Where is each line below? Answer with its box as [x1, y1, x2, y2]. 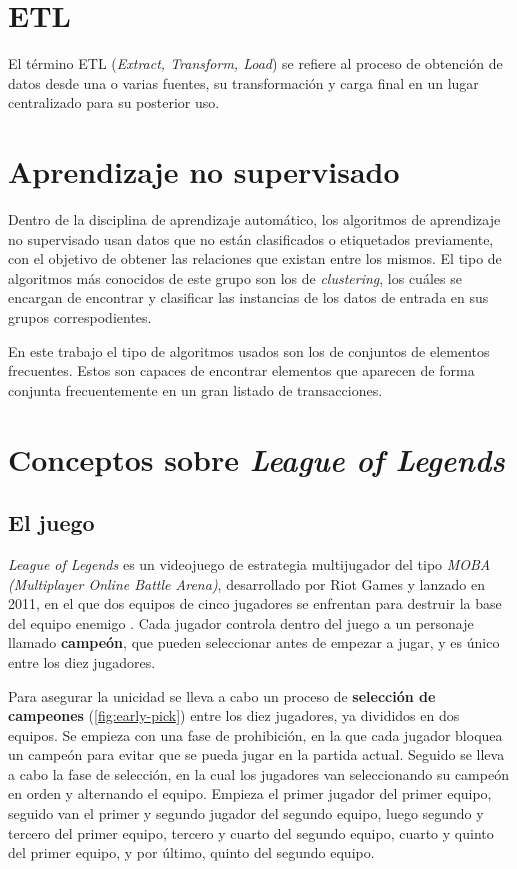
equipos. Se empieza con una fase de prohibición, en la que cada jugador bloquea [8, 724, 503, 745]
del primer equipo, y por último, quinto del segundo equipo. [8, 842, 375, 863]
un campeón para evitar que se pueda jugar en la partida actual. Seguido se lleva [8, 744, 505, 765]
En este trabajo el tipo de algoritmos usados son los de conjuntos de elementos [8, 340, 490, 361]
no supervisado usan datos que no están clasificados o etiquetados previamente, [8, 228, 494, 249]
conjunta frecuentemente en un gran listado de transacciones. [8, 379, 383, 400]
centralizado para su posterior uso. [8, 92, 220, 113]
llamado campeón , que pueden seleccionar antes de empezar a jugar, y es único [8, 632, 500, 653]
